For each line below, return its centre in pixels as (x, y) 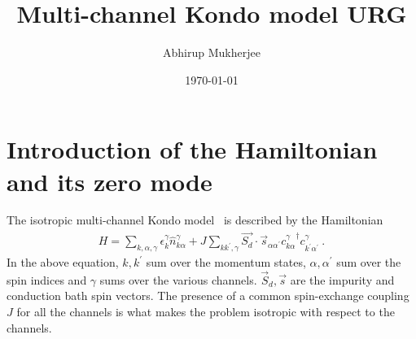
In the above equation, (63, 262)
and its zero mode (109, 181)
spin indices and (47, 279)
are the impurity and (342, 279)
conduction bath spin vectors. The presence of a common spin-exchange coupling (208, 296)
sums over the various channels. (178, 279)
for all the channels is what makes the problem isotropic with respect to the (206, 312)
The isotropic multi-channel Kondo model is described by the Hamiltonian (195, 220)
